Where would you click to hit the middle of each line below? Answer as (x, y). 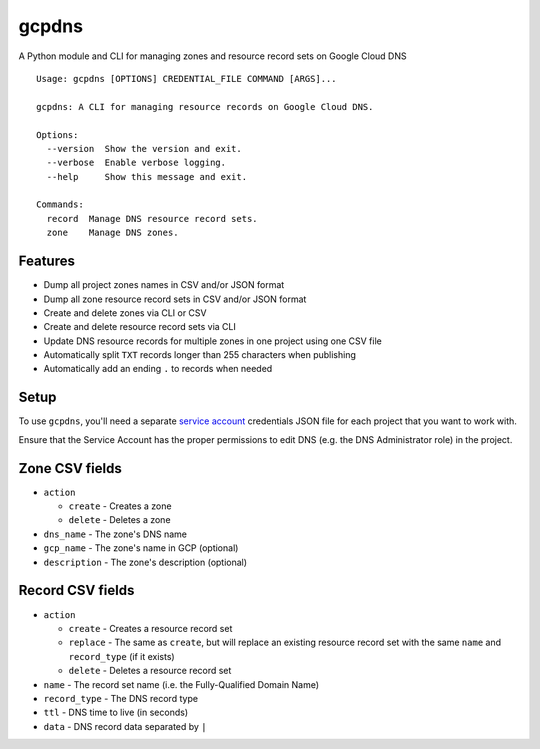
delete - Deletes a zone (119, 520)
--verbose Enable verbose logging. (136, 163)
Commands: (60, 204)
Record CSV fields (76, 590)
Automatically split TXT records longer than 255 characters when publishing (200, 355)
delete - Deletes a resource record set (150, 671)
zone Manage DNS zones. (112, 233)
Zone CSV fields (70, 468)
